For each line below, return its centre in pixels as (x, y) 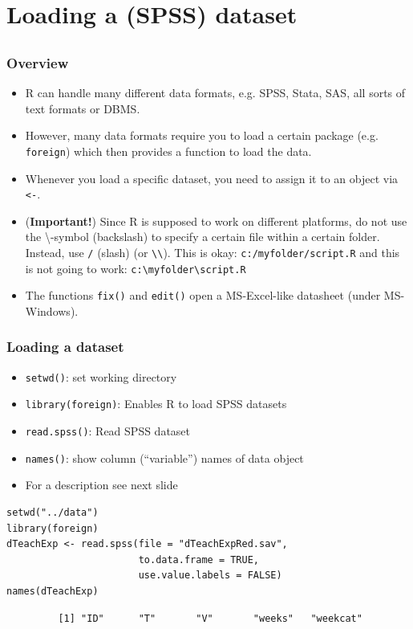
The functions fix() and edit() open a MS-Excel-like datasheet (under (203, 295)
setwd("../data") (53, 512)
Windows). (52, 310)
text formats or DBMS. (83, 108)
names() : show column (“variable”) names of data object (164, 457)
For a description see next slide (101, 485)
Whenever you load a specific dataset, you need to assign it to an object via (212, 178)
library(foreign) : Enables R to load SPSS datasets (156, 404)
